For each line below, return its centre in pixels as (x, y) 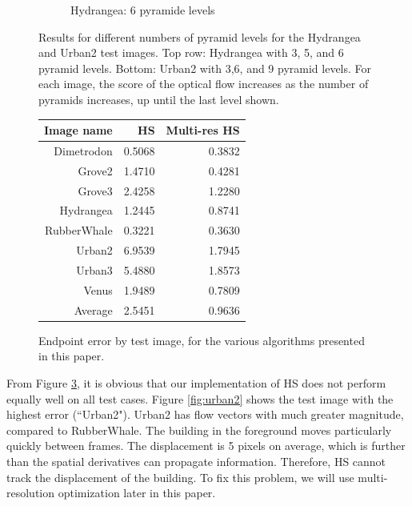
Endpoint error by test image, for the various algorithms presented (202, 340)
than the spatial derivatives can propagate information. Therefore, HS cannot (196, 461)
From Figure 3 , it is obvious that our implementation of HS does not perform (196, 382)
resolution (31, 493)
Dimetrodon (83, 150)
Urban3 (94, 269)
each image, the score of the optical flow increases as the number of (204, 84)
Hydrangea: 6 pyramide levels (143, 10)
